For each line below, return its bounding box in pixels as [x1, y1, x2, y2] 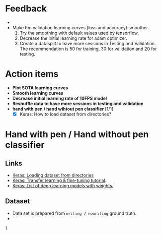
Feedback [5, 3, 47, 14]
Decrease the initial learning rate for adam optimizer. [19, 35, 128, 41]
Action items [5, 68, 59, 80]
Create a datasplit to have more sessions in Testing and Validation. [19, 40, 156, 46]
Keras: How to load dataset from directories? [19, 111, 112, 117]
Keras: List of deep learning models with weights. [12, 182, 114, 188]
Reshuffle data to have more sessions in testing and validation [12, 100, 144, 107]
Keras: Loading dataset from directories [12, 172, 94, 178]
